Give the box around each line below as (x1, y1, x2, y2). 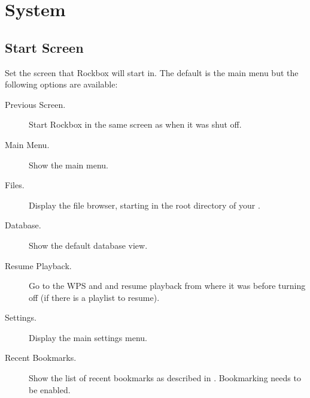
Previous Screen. (5, 98, 66, 110)
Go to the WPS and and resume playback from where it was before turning (29, 279, 306, 292)
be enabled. (29, 383, 71, 396)
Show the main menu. (29, 158, 108, 171)
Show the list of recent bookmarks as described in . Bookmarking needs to (29, 372, 301, 384)
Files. (5, 179, 25, 191)
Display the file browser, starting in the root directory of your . (29, 198, 260, 211)
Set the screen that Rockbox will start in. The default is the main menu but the (5, 66, 299, 79)
